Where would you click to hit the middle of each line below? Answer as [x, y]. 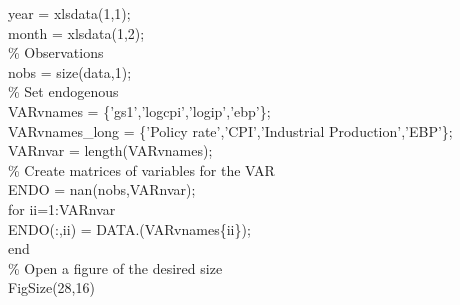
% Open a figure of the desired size [115, 267]
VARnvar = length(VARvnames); [110, 150]
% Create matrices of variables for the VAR [141, 169]
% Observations [56, 52]
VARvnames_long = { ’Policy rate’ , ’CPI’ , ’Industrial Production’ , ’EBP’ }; [230, 130]
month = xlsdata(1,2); [76, 32]
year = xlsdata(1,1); [69, 13]
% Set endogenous [63, 91]
